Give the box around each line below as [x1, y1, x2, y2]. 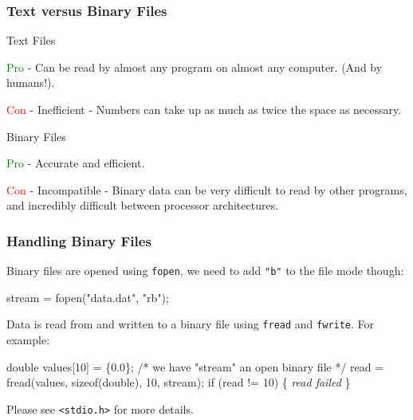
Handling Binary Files [6, 230, 151, 250]
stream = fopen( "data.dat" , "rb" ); [6, 289, 169, 305]
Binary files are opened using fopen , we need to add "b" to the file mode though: [6, 262, 404, 279]
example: [6, 332, 50, 348]
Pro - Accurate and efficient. [6, 155, 145, 171]
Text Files [6, 32, 56, 49]
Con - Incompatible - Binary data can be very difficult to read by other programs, [6, 181, 407, 198]
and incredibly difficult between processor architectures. [6, 197, 279, 214]
